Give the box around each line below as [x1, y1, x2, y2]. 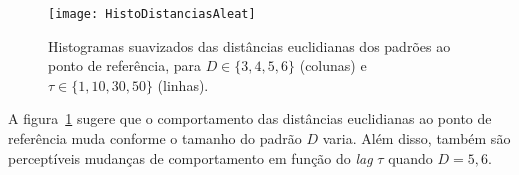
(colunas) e [299, 55, 367, 76]
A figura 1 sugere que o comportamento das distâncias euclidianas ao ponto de [8, 108, 492, 129]
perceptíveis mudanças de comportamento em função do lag [8, 147, 373, 168]
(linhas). [157, 74, 209, 95]
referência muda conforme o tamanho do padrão [8, 128, 302, 149]
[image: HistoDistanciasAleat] [48, 7, 256, 21]
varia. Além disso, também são [322, 128, 511, 149]
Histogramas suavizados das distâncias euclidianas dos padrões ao [48, 35, 451, 56]
